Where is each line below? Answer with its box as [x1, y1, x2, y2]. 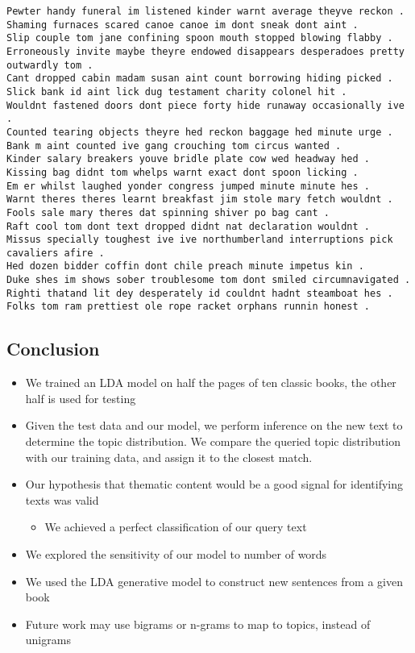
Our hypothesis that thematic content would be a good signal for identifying [25, 476, 403, 493]
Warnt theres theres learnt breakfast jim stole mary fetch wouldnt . [6, 193, 393, 206]
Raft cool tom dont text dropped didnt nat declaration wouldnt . [6, 220, 371, 232]
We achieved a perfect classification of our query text [44, 518, 307, 535]
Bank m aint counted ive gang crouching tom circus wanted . [6, 139, 342, 152]
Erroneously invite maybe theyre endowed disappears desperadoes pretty [6, 45, 405, 57]
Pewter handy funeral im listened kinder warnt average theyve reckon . [6, 6, 405, 17]
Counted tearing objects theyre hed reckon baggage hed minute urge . [6, 126, 393, 138]
